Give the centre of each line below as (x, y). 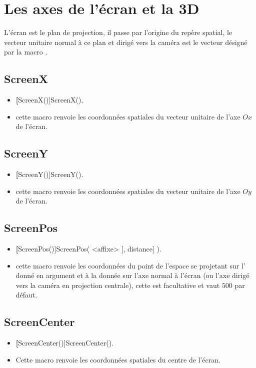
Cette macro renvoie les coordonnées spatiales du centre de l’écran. (118, 359)
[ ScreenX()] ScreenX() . (49, 100)
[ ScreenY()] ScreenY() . (49, 174)
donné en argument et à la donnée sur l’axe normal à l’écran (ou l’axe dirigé (132, 275)
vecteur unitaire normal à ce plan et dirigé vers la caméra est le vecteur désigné (126, 42)
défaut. (26, 295)
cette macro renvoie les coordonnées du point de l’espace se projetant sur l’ (130, 265)
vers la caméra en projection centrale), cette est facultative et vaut (118, 285)
